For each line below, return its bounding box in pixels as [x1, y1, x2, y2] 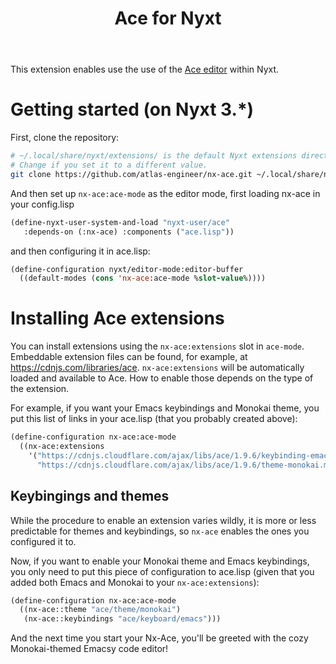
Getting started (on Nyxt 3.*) [10, 98, 255, 121]
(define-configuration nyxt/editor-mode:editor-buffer [10, 264, 244, 274]
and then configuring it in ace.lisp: [10, 245, 151, 257]
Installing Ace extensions [10, 307, 225, 330]
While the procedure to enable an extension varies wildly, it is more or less [10, 514, 317, 526]
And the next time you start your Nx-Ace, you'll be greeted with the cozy [10, 632, 309, 644]
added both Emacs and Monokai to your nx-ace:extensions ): [10, 576, 260, 588]
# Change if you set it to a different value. [10, 160, 208, 170]
